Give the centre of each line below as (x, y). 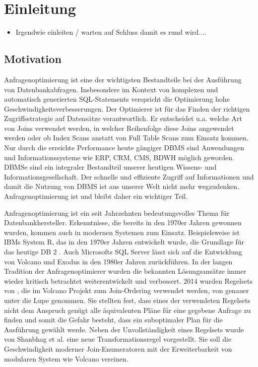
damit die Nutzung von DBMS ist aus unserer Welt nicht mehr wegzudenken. (122, 186)
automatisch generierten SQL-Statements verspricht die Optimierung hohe (117, 99)
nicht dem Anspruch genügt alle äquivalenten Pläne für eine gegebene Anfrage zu (128, 310)
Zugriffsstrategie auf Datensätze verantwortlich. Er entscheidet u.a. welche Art (123, 118)
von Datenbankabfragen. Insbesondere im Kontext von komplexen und (111, 89)
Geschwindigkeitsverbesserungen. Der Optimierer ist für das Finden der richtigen (127, 108)
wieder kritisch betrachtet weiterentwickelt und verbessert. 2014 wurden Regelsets (128, 280)
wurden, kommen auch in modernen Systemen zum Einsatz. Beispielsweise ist (122, 232)
